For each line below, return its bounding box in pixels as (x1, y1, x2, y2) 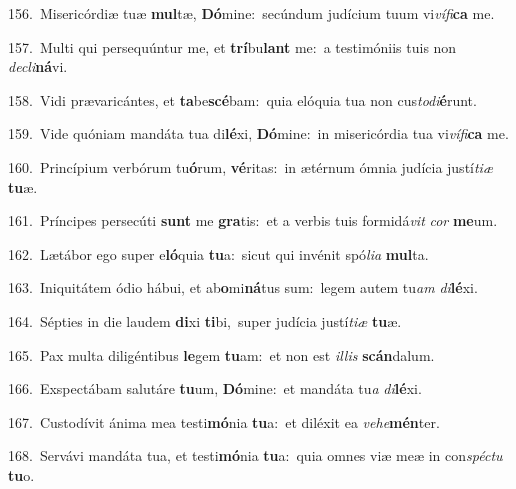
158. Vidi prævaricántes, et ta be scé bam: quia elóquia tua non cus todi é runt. (8, 89, 477, 110)
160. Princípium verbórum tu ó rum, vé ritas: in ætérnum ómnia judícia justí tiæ (8, 156, 493, 177)
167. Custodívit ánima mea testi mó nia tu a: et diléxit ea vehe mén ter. (8, 411, 440, 432)
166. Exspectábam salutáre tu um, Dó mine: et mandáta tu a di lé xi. (8, 378, 422, 399)
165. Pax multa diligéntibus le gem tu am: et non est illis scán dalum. (8, 344, 435, 365)
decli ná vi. (8, 56, 68, 77)
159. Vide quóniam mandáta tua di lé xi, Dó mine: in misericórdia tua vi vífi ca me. (8, 123, 509, 144)
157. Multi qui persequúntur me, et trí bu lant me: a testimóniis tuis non (8, 36, 457, 57)
